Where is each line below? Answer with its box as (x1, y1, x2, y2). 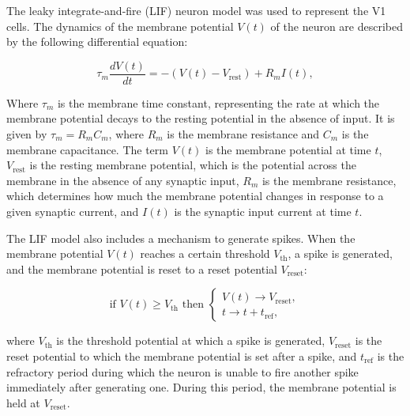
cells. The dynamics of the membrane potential (6, 17, 234, 34)
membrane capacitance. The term (6, 141, 168, 157)
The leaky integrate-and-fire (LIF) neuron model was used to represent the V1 (6, 2, 386, 18)
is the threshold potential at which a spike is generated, (56, 332, 325, 349)
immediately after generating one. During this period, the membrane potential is (6, 379, 397, 395)
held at (6, 394, 40, 410)
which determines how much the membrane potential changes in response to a (6, 187, 384, 204)
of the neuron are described (270, 17, 404, 34)
